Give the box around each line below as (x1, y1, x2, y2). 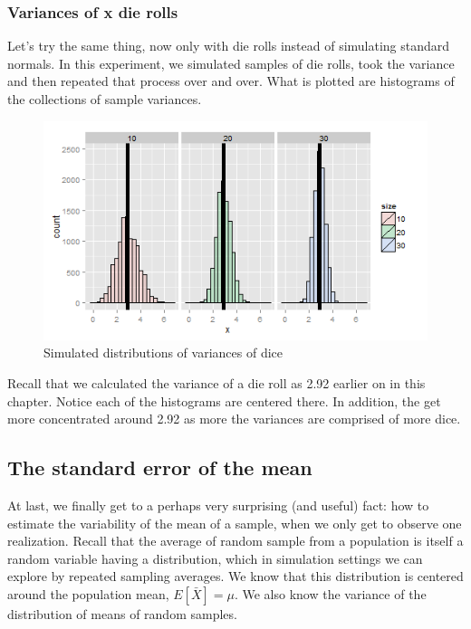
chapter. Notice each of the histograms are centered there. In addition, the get (7, 391, 441, 410)
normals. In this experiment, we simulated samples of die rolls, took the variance (7, 53, 455, 72)
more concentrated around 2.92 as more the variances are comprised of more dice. (7, 409, 461, 428)
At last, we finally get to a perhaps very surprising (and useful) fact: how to (7, 496, 429, 515)
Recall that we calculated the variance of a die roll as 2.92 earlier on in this (7, 374, 426, 393)
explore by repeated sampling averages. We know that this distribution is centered (7, 567, 464, 586)
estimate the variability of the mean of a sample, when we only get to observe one (7, 513, 462, 532)
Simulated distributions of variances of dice (43, 343, 283, 362)
